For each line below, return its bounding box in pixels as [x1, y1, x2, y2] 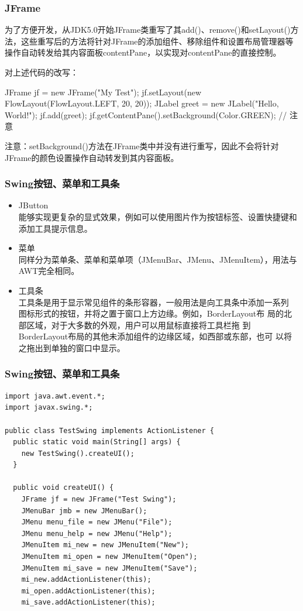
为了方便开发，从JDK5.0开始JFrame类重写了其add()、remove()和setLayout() [5, 23, 291, 36]
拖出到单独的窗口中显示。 [26, 341, 125, 353]
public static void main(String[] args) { [13, 438, 181, 447]
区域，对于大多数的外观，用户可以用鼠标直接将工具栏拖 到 [26, 318, 251, 331]
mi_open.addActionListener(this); [21, 586, 156, 595]
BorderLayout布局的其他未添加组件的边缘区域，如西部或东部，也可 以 [18, 330, 284, 342]
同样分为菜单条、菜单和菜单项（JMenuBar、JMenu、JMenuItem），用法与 [18, 253, 297, 265]
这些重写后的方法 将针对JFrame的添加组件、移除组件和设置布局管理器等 [20, 35, 294, 47]
